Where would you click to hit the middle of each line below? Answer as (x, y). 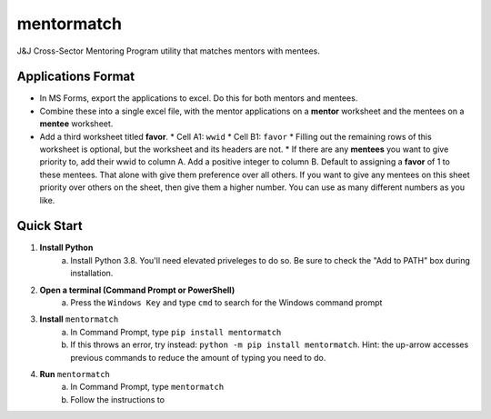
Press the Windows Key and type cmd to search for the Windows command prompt (226, 303)
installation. (92, 274)
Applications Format (76, 77)
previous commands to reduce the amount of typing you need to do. (198, 357)
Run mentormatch (75, 374)
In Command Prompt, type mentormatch (147, 387)
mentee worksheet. (76, 124)
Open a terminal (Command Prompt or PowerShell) (137, 290)
